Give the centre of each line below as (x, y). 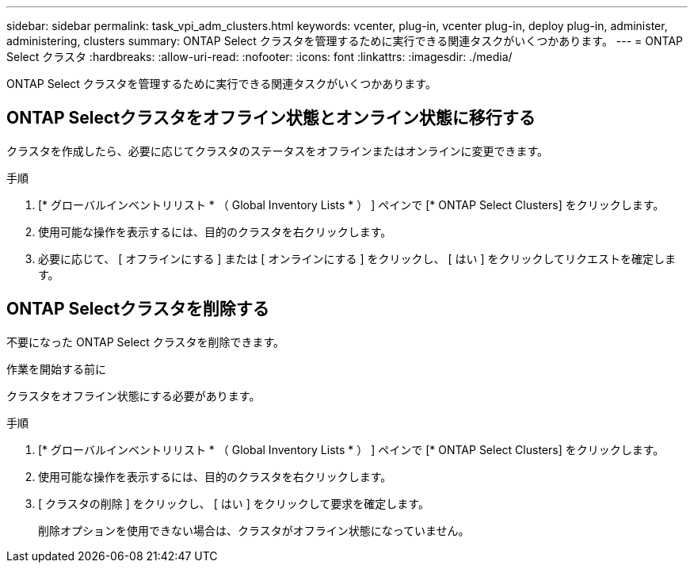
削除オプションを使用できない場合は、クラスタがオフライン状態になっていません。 (254, 530)
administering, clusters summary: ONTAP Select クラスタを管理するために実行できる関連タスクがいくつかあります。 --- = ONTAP (345, 41)
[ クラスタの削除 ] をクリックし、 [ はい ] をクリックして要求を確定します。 (234, 503)
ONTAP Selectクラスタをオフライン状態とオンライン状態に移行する (271, 118)
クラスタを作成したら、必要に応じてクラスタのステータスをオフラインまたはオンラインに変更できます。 (278, 151)
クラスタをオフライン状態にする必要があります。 (133, 395)
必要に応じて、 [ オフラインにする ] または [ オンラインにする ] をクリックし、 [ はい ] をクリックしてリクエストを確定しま (357, 258)
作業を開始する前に (56, 369)
